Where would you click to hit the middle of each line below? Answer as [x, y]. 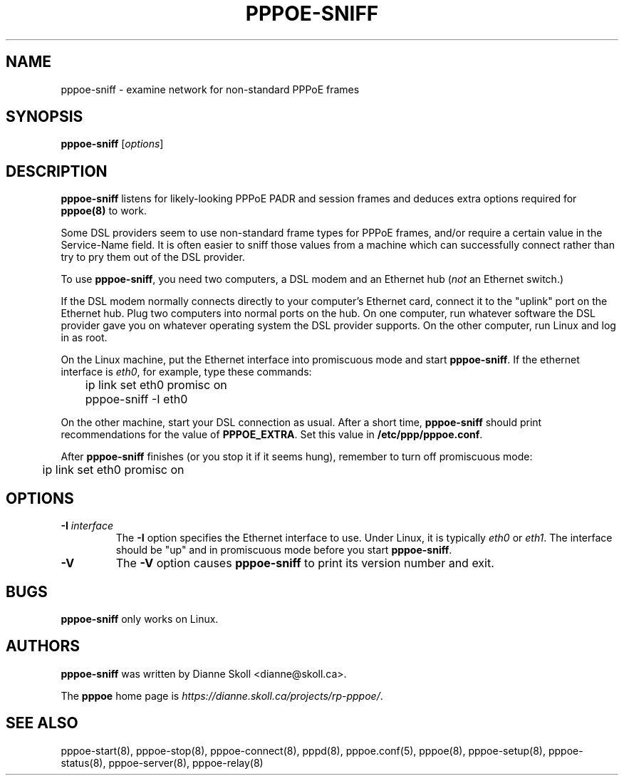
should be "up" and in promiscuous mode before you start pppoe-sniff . [284, 550]
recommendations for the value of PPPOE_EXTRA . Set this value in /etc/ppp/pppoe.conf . [272, 435]
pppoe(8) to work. [104, 211]
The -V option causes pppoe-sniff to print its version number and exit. [305, 563]
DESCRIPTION [57, 171]
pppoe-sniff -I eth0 [136, 399]
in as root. [84, 338]
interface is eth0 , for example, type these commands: [186, 372]
